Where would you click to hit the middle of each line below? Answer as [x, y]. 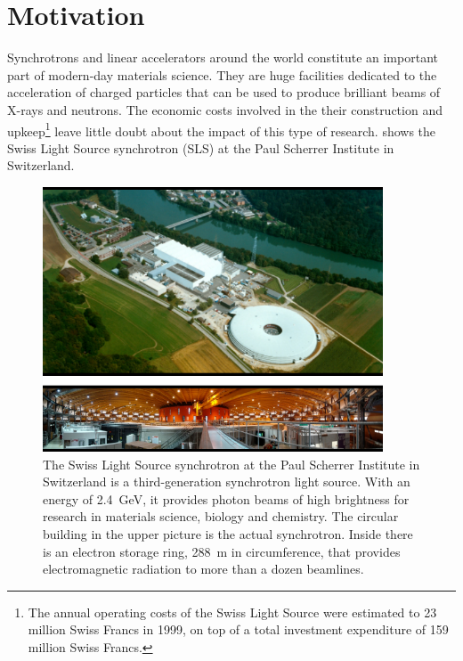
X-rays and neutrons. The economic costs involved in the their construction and [225, 109]
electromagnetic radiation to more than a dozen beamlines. [203, 569]
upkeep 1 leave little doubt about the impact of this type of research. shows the [222, 129]
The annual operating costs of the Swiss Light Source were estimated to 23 [232, 612]
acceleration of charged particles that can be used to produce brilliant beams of [224, 92]
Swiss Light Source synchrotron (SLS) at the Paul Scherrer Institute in [201, 147]
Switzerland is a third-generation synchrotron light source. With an [227, 481]
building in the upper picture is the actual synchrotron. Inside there [228, 533]
